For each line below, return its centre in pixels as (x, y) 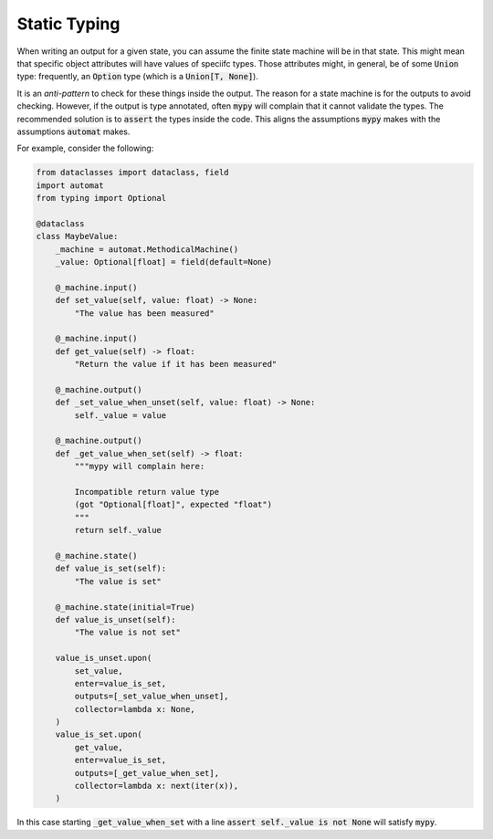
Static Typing (68, 24)
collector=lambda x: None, (135, 709)
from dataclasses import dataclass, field (132, 173)
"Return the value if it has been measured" (176, 364)
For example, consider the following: (85, 148)
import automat (70, 185)
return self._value (118, 530)
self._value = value (121, 415)
